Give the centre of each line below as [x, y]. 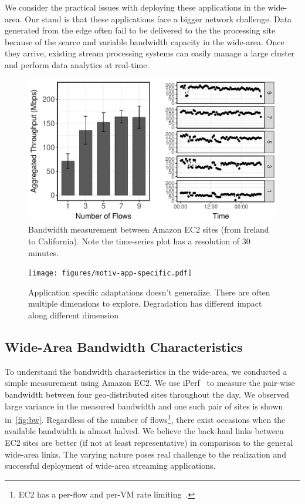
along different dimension [74, 315]
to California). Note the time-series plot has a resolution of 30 [139, 241]
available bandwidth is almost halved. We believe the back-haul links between [144, 431]
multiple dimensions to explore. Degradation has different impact [145, 303]
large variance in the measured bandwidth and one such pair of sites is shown [144, 406]
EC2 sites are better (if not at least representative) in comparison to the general [149, 443]
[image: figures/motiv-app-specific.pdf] [110, 273]
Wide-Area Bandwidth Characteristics [124, 346]
